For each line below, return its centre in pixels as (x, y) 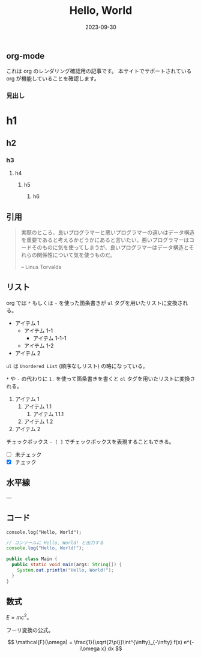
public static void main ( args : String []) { (67, 565)
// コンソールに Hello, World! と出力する (55, 543)
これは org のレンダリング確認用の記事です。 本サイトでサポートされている (99, 71)
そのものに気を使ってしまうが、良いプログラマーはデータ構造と (110, 247)
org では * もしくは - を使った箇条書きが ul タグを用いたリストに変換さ (94, 303)
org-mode (25, 56)
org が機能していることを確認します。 (53, 79)
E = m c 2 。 (19, 617)
